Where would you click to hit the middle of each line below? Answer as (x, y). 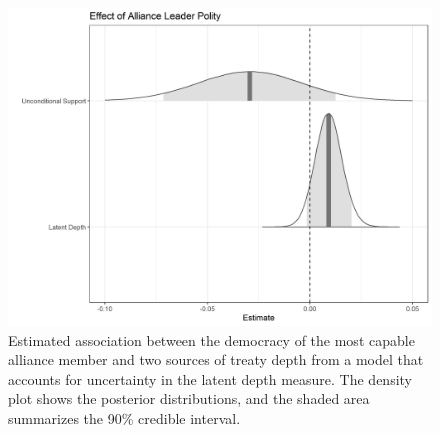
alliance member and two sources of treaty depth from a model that (216, 359)
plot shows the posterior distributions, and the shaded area (189, 398)
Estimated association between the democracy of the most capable (211, 339)
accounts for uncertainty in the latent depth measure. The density (210, 378)
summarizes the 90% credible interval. (124, 417)
